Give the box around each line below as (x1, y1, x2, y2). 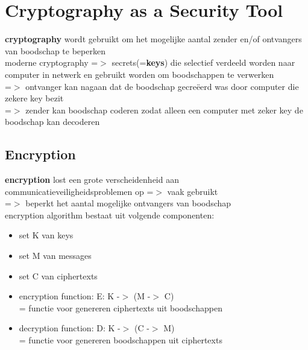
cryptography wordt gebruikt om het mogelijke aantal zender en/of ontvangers (5, 33, 302, 45)
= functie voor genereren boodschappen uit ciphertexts (19, 334, 222, 346)
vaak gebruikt (167, 185, 218, 197)
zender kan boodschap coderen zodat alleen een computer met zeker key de (25, 103, 303, 116)
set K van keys (19, 229, 74, 241)
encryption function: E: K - (19, 290, 120, 302)
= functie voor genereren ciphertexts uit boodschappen (19, 301, 222, 314)
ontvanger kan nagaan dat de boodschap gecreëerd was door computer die (25, 80, 299, 92)
